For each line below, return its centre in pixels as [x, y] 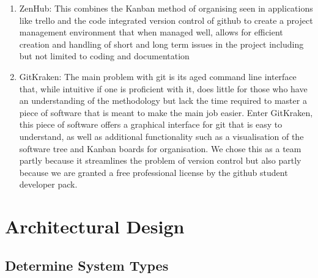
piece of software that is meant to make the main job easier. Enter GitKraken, [166, 112]
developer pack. [48, 184]
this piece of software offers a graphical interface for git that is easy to [151, 124]
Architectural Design [95, 226]
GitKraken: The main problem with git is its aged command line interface [158, 76]
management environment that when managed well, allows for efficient [151, 32]
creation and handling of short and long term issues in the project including [161, 44]
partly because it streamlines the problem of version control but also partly [160, 160]
